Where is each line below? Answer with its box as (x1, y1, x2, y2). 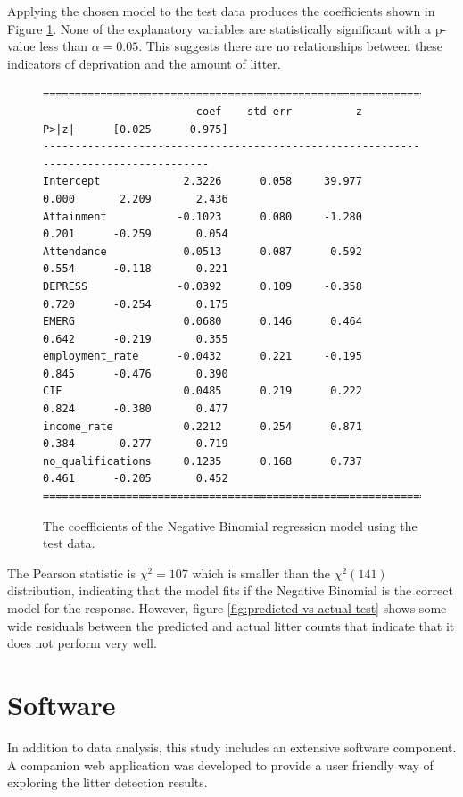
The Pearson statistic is (7, 563, 136, 582)
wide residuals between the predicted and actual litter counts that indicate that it (7, 616, 455, 635)
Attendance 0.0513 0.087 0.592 (43, 245, 362, 258)
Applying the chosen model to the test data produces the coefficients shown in (7, 2, 435, 20)
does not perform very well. (7, 634, 157, 652)
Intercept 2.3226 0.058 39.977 (43, 175, 362, 188)
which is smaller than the (192, 563, 331, 582)
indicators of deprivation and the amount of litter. (7, 54, 281, 72)
